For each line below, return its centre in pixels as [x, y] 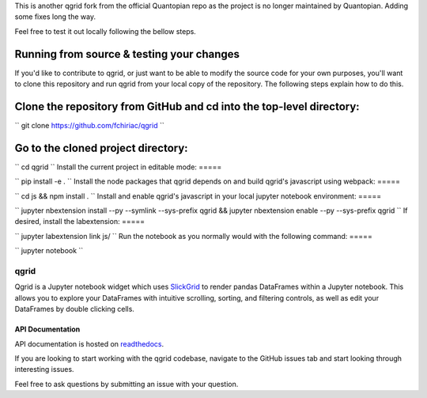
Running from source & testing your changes [127, 54]
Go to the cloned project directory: [102, 148]
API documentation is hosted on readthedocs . [89, 343]
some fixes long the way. [55, 17]
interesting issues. [44, 370]
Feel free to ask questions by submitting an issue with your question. [127, 384]
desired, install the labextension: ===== [80, 222]
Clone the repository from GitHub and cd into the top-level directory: [187, 106]
